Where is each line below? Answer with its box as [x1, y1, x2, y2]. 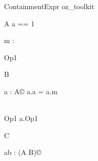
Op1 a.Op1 [4, 113, 38, 124]
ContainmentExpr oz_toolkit [4, 1, 94, 11]
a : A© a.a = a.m [4, 86, 58, 96]
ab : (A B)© [4, 147, 41, 157]
